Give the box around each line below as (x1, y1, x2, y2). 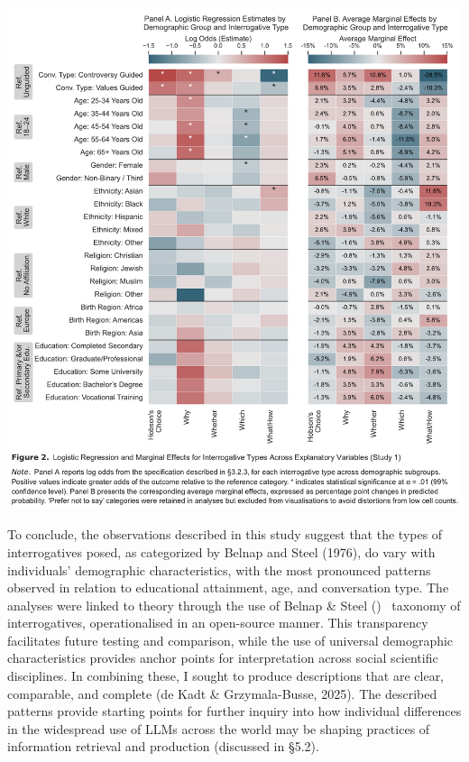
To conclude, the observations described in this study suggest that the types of (7, 525, 443, 544)
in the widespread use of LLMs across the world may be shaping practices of (7, 719, 430, 738)
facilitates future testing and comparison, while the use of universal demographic (7, 630, 454, 649)
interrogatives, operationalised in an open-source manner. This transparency (7, 613, 428, 632)
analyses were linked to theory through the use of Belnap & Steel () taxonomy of (7, 595, 461, 614)
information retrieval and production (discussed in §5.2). (7, 737, 319, 756)
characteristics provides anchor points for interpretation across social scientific (7, 648, 438, 667)
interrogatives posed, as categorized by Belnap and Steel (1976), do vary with (7, 542, 436, 561)
